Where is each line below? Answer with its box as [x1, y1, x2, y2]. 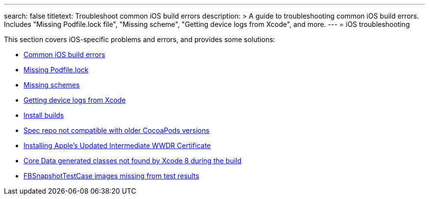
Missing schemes [24, 81, 80, 89]
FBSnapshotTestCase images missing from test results [24, 172, 199, 180]
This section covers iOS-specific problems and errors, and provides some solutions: [4, 35, 275, 44]
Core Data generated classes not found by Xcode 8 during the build [24, 156, 242, 165]
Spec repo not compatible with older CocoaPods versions [24, 126, 210, 134]
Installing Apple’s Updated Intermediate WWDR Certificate [24, 141, 211, 150]
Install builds [24, 111, 64, 119]
